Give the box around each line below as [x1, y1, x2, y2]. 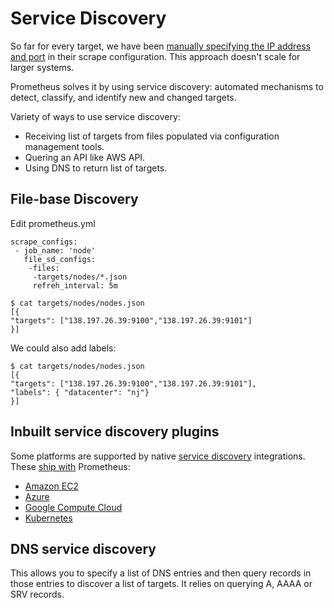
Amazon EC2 [24, 480, 79, 492]
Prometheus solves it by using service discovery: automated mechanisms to [10, 80, 324, 92]
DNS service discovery [10, 540, 157, 557]
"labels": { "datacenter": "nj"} [10, 387, 150, 397]
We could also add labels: [10, 342, 117, 354]
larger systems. [10, 61, 75, 73]
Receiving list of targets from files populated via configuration [24, 130, 280, 142]
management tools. [24, 140, 105, 152]
